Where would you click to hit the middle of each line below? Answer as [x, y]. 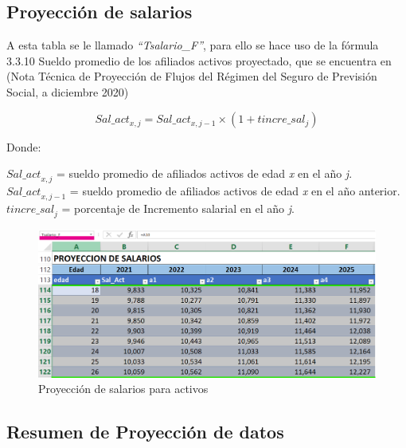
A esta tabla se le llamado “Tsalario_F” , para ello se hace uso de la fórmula [193, 45]
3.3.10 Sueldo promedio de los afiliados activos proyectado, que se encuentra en [199, 60]
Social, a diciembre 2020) [68, 91]
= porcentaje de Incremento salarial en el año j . [178, 208]
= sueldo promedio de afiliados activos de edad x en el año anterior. [235, 190]
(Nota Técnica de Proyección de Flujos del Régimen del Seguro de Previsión [192, 76]
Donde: [24, 146]
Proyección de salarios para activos [123, 389]
